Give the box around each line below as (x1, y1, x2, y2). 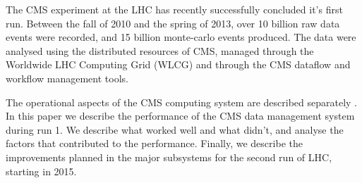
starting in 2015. (6, 163, 77, 178)
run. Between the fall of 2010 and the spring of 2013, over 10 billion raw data (6, 15, 340, 30)
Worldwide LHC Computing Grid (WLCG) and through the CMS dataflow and (6, 57, 351, 72)
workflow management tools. (6, 70, 128, 85)
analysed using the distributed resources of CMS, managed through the (6, 43, 314, 58)
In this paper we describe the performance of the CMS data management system (6, 108, 355, 123)
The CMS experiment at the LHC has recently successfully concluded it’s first (6, 2, 343, 16)
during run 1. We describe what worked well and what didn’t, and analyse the (6, 122, 344, 137)
